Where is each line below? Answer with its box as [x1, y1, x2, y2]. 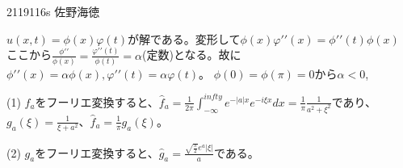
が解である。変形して [127, 30, 241, 47]
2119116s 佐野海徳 [6, 3, 100, 19]
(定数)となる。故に [142, 46, 241, 63]
